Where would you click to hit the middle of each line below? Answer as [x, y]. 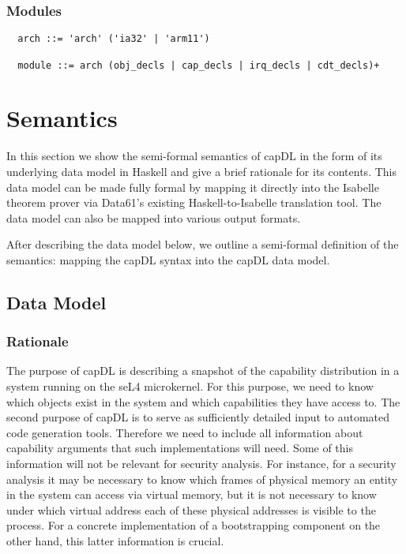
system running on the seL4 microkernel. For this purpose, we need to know [190, 386]
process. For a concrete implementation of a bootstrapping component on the [194, 525]
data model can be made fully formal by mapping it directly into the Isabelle [193, 187]
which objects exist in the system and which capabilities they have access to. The [203, 401]
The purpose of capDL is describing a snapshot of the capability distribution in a [203, 371]
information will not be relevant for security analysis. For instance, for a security [201, 464]
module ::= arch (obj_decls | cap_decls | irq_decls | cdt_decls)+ [199, 65]
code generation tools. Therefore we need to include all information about [185, 432]
